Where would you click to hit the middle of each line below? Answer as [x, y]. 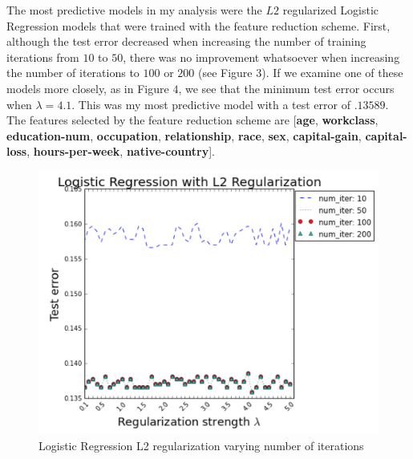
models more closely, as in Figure [88, 88]
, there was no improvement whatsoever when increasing [261, 57]
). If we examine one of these [332, 73]
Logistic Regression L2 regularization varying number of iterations [201, 445]
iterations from [43, 57]
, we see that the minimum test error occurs [286, 88]
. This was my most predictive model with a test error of [211, 104]
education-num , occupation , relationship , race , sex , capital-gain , [184, 135]
